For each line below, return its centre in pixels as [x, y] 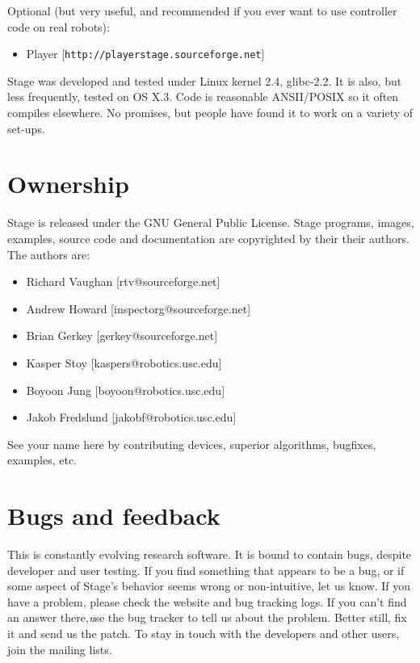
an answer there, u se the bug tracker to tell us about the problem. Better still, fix [207, 617]
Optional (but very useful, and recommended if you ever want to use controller [202, 10]
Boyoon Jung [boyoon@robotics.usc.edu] [126, 390]
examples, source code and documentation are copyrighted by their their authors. [208, 238]
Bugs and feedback [114, 516]
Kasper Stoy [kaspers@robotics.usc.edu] [124, 362]
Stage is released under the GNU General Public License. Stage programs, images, [211, 222]
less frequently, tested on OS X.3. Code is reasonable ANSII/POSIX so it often [203, 97]
